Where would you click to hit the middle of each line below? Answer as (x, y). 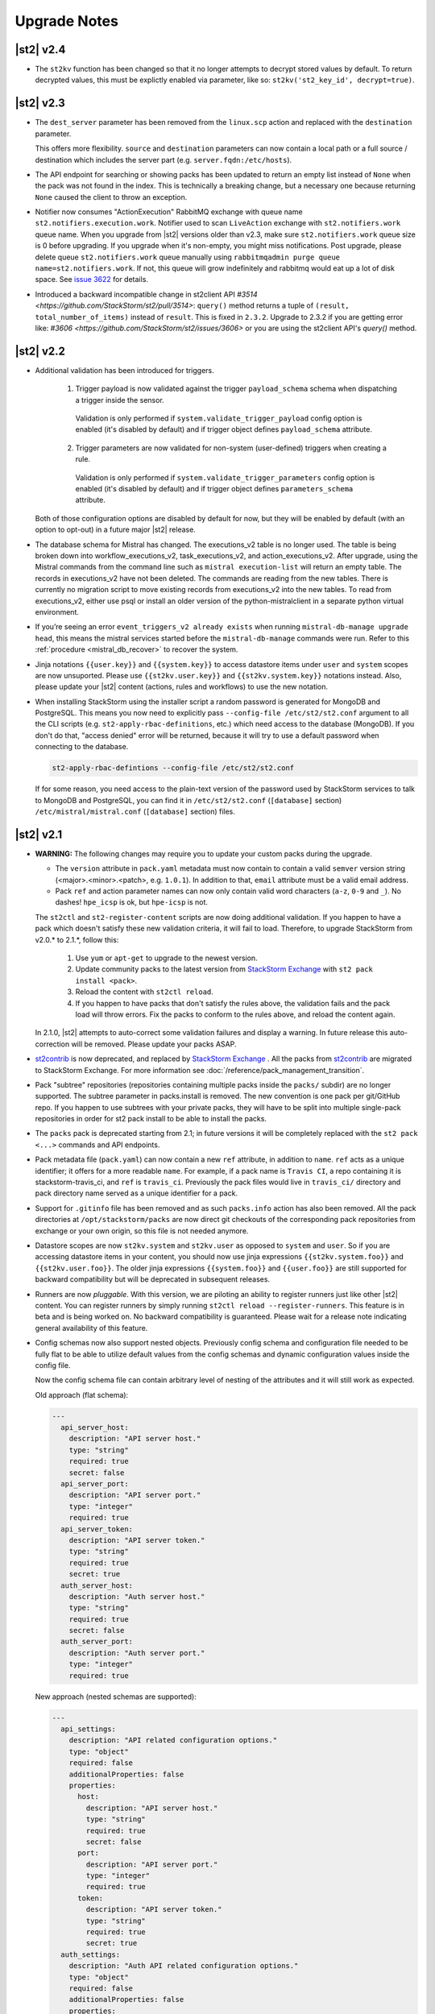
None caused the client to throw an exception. (111, 197)
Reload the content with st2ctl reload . (144, 992)
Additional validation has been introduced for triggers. (125, 370)
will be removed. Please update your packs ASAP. (154, 1044)
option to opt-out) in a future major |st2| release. (116, 530)
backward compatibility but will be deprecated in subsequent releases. (152, 1279)
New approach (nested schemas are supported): (116, 1697)
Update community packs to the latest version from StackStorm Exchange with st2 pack (224, 969)
